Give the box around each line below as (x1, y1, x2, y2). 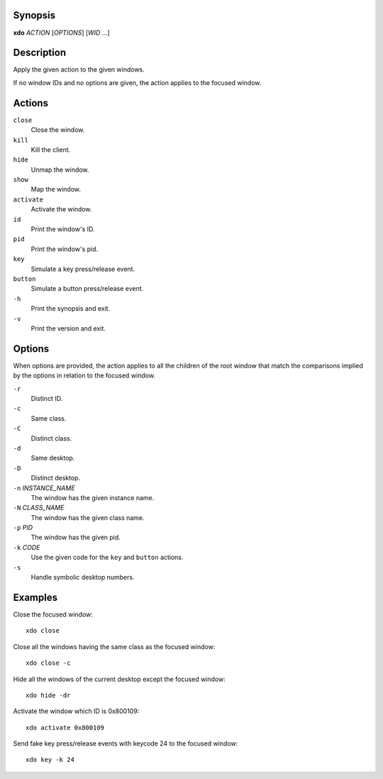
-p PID (13, 524, 33, 532)
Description (13, 47, 67, 59)
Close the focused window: (13, 610, 94, 619)
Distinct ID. (30, 394, 63, 402)
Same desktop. (30, 454, 75, 463)
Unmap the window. (30, 165, 89, 174)
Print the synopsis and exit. (30, 304, 111, 313)
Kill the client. (30, 145, 71, 154)
